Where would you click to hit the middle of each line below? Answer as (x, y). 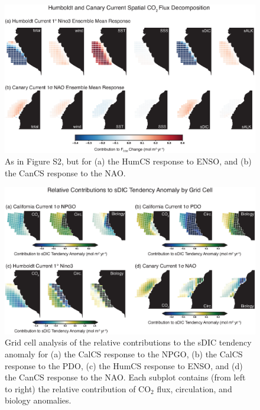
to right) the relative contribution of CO (78, 388)
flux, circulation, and (194, 388)
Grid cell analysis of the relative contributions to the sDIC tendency (128, 342)
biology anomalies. (38, 400)
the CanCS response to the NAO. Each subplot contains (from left (125, 377)
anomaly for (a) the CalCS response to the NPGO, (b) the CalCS (124, 353)
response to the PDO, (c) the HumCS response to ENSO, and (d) (124, 365)
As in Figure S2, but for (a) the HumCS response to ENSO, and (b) (128, 161)
